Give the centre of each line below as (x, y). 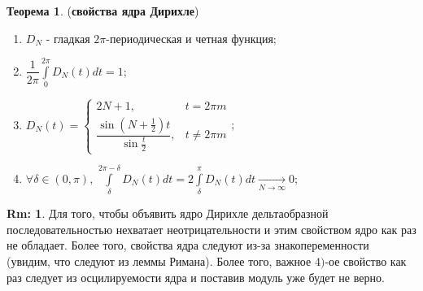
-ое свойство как (366, 261)
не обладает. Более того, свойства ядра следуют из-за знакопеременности (188, 245)
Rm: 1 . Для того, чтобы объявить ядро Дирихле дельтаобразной (168, 213)
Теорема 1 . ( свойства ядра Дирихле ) (103, 11)
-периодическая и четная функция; (191, 38)
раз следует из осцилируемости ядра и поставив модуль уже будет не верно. (196, 277)
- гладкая (68, 38)
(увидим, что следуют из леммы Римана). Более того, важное (159, 261)
